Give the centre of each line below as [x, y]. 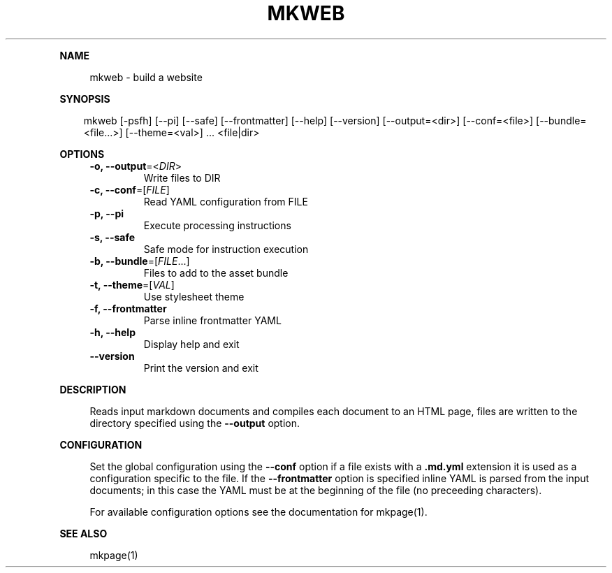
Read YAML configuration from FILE [226, 201]
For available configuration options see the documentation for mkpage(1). [258, 512]
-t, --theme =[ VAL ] [132, 284]
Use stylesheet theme [194, 296]
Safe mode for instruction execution [226, 249]
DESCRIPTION [93, 389]
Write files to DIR [182, 177]
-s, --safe [112, 237]
